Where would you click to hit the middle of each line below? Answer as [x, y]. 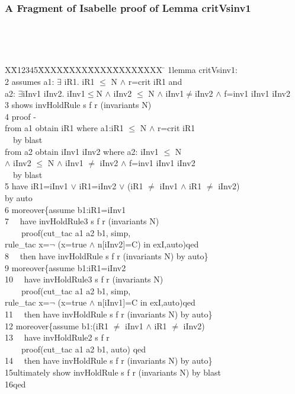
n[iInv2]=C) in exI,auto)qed [148, 244]
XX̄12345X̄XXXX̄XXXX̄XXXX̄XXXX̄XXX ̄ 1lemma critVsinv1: [121, 70]
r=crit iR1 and [155, 82]
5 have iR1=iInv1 [36, 186]
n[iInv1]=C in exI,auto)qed [146, 302]
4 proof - [20, 116]
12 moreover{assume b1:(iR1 [57, 325]
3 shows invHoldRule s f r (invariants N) [78, 105]
